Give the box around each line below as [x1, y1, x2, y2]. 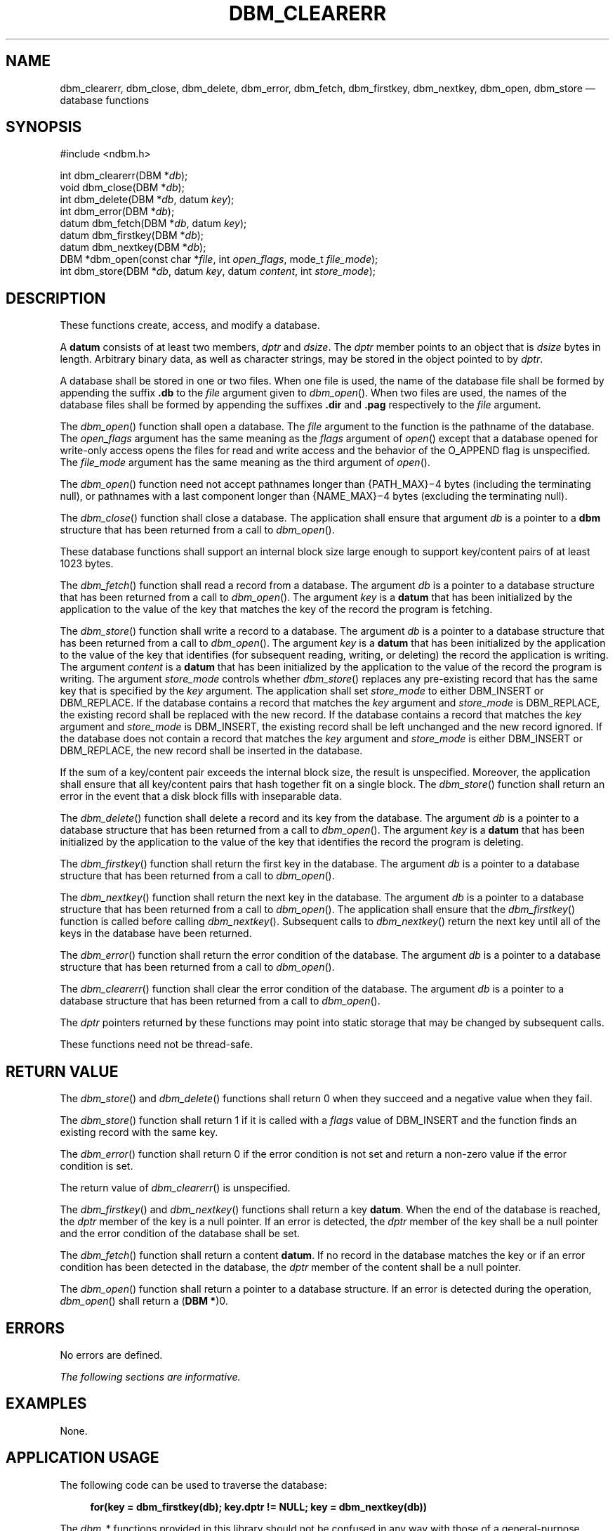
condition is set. [60, 1160, 133, 1173]
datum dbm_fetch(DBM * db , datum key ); [60, 217, 247, 230]
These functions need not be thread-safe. [60, 1038, 253, 1051]
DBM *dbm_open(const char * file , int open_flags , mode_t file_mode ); [60, 253, 378, 266]
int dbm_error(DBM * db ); [60, 205, 175, 218]
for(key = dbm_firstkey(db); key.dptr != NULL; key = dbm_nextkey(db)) [90, 1500, 428, 1513]
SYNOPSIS [6, 118, 82, 136]
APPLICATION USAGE [6, 1449, 159, 1467]
